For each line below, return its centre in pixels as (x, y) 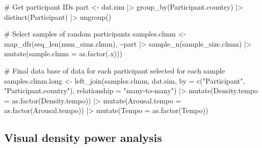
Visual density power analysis (83, 138)
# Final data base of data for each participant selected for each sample (115, 70)
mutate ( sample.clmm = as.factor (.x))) (63, 53)
